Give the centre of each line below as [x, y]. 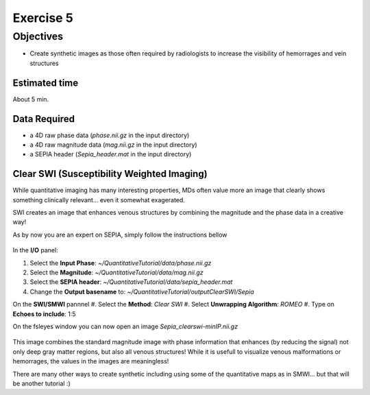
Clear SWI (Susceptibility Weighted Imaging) [110, 174]
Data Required [44, 119]
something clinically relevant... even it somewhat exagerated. [99, 200]
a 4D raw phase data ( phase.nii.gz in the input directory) [110, 135]
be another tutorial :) [42, 383]
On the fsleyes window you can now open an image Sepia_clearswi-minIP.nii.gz [125, 326]
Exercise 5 [43, 18]
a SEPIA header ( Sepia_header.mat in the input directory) [111, 154]
